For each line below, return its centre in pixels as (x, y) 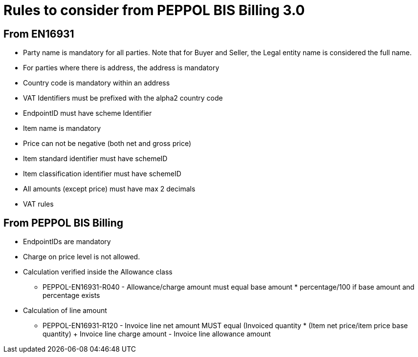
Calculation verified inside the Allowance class (98, 272)
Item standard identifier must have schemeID (95, 159)
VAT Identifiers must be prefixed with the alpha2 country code (123, 98)
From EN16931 (39, 34)
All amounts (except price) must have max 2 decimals (109, 189)
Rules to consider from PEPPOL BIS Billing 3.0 (154, 10)
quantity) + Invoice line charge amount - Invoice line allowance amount (157, 334)
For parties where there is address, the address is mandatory (121, 68)
